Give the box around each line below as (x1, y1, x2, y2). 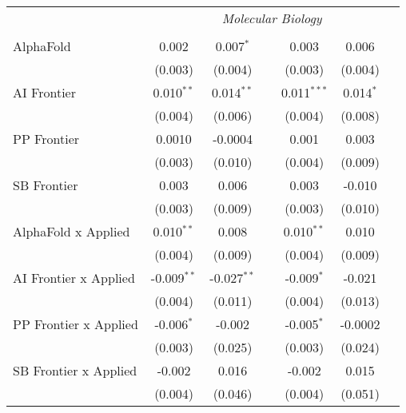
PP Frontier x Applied (13, 315, 138, 333)
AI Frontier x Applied (13, 268, 135, 287)
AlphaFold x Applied (13, 222, 130, 240)
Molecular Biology (221, 9, 322, 27)
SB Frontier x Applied (13, 361, 137, 379)
